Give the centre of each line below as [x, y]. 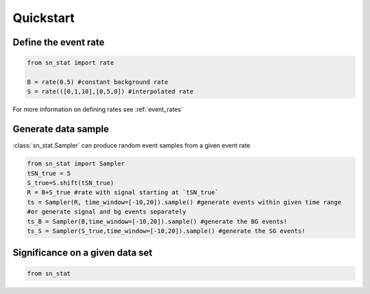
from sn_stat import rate [71, 63]
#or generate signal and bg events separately [107, 212]
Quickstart [44, 18]
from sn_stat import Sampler [76, 164]
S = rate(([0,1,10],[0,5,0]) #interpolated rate [110, 92]
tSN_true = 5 [49, 173]
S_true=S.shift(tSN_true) [71, 183]
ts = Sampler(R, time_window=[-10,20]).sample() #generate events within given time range [184, 202]
